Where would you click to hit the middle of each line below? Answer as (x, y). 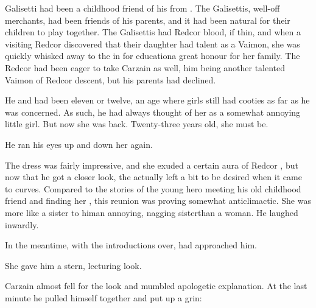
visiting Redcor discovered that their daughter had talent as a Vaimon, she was (153, 44)
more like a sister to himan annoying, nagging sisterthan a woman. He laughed (152, 212)
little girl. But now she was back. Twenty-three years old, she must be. (137, 124)
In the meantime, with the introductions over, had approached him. (131, 245)
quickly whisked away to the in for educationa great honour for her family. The (153, 56)
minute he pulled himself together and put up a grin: (104, 297)
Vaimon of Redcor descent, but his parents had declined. (111, 79)
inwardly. (22, 224)
